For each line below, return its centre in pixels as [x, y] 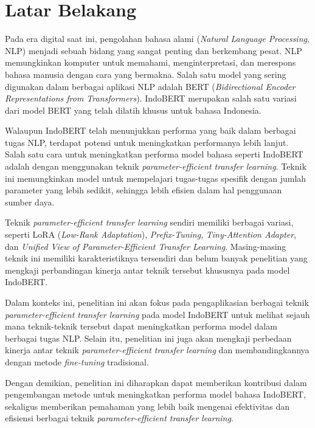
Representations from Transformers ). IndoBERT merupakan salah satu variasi [151, 98]
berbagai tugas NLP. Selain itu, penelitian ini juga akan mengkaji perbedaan [148, 338]
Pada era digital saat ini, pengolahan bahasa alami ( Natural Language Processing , [157, 39]
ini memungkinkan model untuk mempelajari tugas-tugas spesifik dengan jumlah [156, 178]
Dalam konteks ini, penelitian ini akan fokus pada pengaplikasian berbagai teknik [157, 302]
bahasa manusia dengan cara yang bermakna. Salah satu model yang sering [146, 74]
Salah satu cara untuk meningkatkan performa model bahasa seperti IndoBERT [154, 154]
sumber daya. [30, 202]
